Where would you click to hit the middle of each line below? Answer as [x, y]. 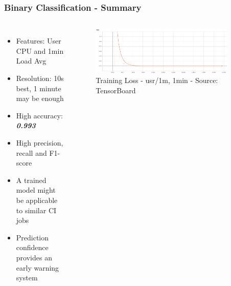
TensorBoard [116, 90]
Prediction [32, 237]
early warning [38, 267]
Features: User [39, 41]
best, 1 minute [39, 88]
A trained [31, 180]
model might [36, 190]
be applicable [37, 200]
